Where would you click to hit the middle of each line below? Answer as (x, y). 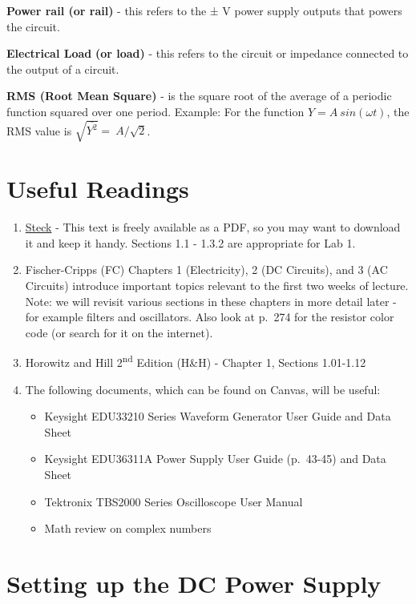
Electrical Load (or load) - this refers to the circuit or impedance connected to (208, 53)
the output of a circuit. (63, 68)
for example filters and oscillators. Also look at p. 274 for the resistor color (210, 317)
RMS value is (39, 130)
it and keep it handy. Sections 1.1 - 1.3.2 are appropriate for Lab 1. (190, 242)
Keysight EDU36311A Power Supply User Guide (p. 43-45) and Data (215, 459)
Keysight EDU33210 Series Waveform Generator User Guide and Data (218, 416)
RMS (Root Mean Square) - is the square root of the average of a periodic (199, 96)
